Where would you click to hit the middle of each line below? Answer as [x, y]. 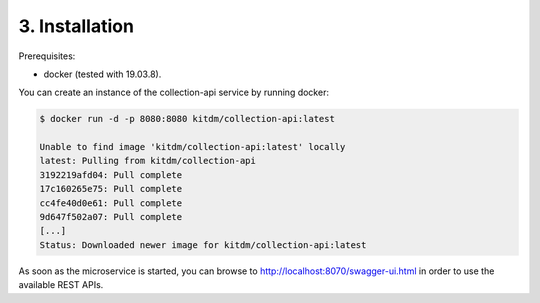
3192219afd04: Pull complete [111, 174]
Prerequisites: [47, 56]
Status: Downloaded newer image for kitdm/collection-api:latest [203, 244]
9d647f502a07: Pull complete [111, 217]
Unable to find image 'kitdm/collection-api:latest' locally [192, 147]
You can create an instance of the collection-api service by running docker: [174, 92]
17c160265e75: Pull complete [111, 189]
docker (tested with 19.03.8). [102, 74]
